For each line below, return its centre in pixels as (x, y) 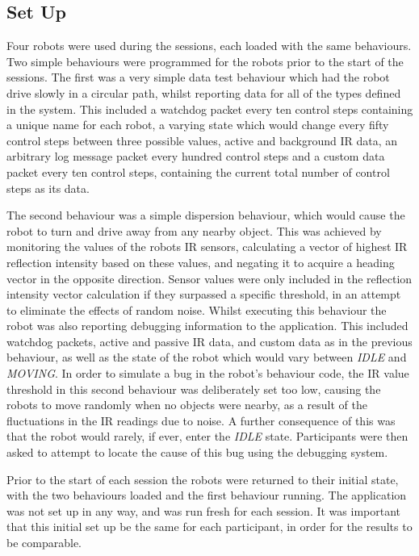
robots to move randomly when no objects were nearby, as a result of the (187, 405)
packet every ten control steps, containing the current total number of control (198, 171)
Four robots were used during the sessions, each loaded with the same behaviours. (209, 46)
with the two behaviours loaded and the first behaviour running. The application (207, 495)
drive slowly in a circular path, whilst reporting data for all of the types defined (204, 92)
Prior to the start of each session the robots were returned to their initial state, (203, 479)
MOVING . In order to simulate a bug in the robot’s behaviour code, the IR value (208, 373)
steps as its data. (48, 188)
